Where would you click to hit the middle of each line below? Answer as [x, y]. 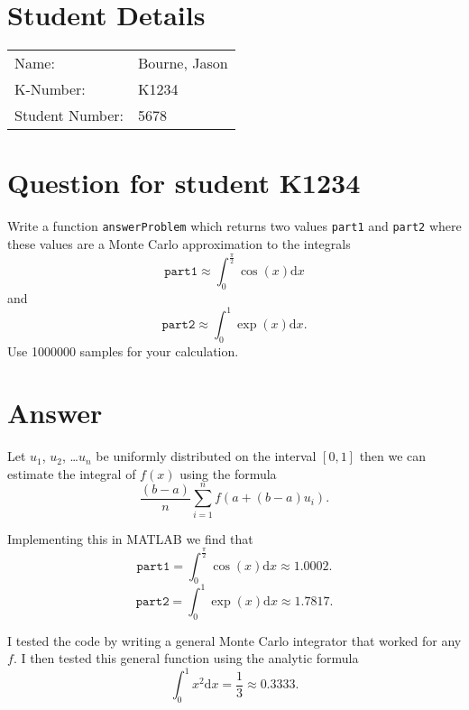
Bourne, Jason [183, 63]
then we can [393, 456]
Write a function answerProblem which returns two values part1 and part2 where [234, 226]
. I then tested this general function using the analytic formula [186, 658]
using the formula [228, 473]
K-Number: [50, 89]
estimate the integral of [72, 473]
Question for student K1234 [184, 183]
